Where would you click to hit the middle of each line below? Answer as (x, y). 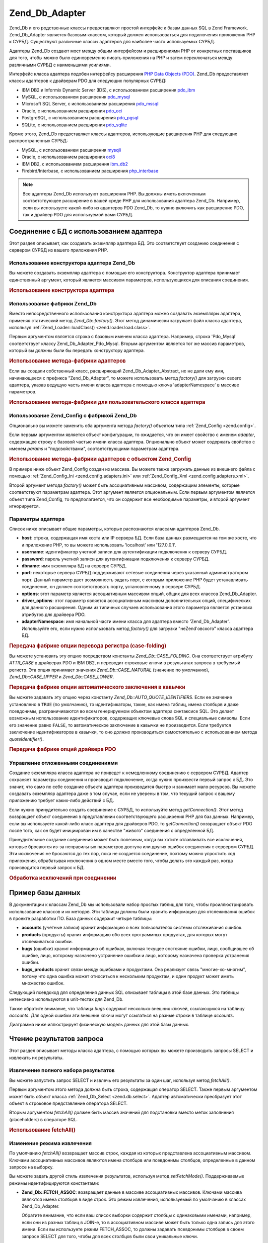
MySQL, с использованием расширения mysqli (71, 150)
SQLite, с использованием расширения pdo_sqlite (74, 125)
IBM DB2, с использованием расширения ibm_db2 (75, 164)
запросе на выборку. (32, 1167)
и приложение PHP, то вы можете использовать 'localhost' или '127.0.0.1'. (99, 545)
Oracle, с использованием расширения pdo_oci (72, 111)
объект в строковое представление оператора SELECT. (68, 1103)
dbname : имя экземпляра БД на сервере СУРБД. (74, 566)
